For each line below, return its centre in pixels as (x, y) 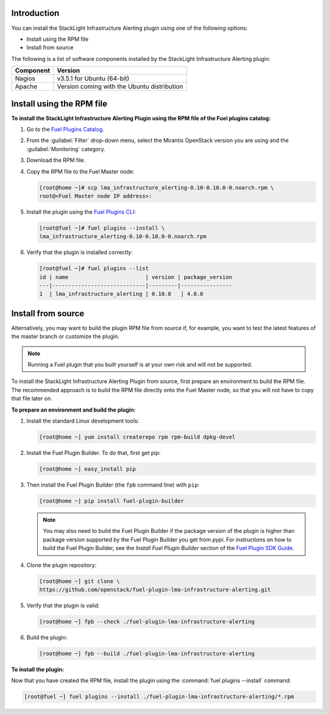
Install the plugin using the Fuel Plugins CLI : (81, 212)
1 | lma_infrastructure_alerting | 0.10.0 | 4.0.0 (121, 294)
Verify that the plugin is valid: (63, 605)
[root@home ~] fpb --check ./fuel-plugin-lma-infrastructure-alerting (147, 622)
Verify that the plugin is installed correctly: (80, 252)
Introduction (35, 13)
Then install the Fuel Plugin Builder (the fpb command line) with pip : (113, 485)
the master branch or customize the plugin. (65, 336)
